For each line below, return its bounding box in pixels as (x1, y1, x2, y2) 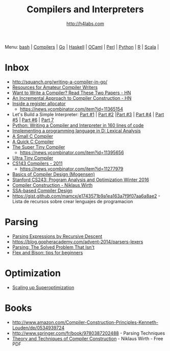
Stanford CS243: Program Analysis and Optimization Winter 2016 (12, 177, 149, 183)
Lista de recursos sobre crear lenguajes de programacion (12, 198, 133, 204)
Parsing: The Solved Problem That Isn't (12, 244, 95, 250)
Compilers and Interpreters (27, 4, 144, 15)
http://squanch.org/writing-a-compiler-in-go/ (12, 78, 108, 85)
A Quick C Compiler (12, 138, 54, 144)
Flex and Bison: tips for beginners (12, 249, 83, 255)
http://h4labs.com (66, 20, 104, 27)
